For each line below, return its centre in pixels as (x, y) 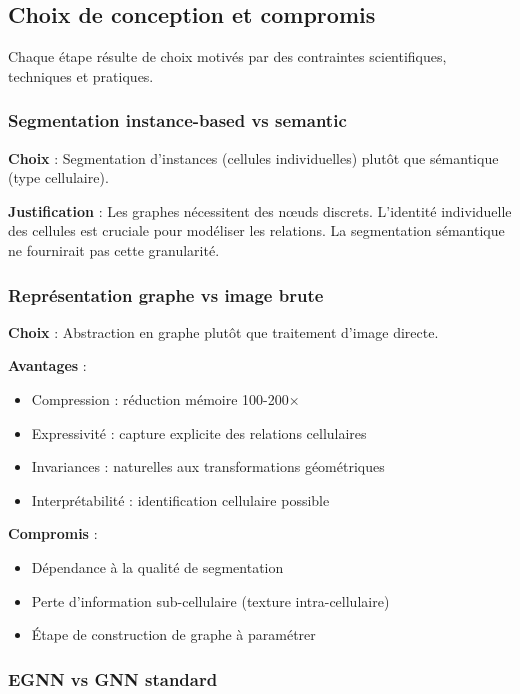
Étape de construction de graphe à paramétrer (173, 634)
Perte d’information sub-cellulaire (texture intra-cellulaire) (210, 600)
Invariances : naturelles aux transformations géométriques (208, 466)
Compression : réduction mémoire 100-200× (165, 398)
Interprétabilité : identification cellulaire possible (180, 499)
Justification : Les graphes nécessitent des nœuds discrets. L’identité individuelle (260, 210)
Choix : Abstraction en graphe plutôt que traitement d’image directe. (223, 331)
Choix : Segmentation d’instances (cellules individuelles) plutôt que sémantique (253, 157)
